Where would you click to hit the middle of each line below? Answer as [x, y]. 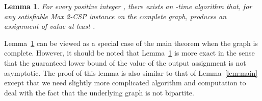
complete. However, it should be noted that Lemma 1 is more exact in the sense [129, 53]
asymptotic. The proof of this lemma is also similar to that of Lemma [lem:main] [131, 72]
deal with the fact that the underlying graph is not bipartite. [99, 92]
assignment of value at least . [50, 26]
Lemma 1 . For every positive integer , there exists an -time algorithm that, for [128, 6]
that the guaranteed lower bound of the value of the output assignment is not [125, 62]
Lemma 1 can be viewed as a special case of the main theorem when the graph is [131, 43]
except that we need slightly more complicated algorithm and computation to [125, 83]
